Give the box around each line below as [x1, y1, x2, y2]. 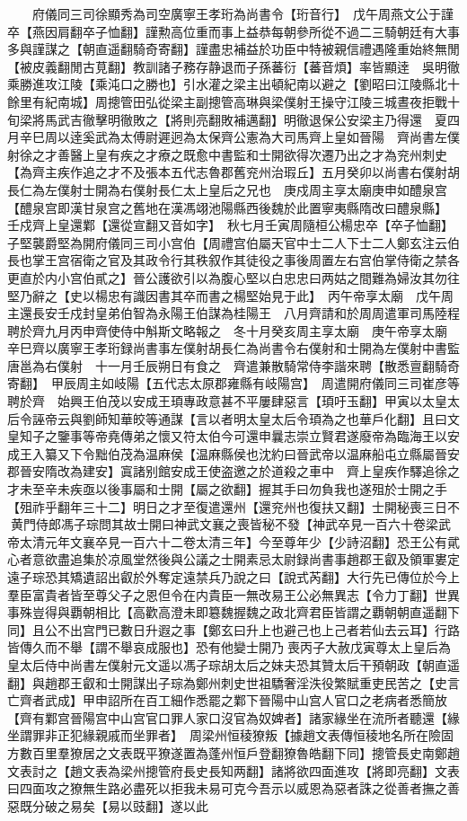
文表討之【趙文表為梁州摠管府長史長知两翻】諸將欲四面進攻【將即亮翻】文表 [7, 761, 460, 780]
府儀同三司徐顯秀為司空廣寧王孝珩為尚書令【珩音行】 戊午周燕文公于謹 [31, 4, 454, 22]
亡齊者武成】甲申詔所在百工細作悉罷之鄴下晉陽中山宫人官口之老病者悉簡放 [7, 691, 447, 710]
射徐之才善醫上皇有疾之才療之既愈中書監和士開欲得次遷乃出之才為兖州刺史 [7, 145, 447, 163]
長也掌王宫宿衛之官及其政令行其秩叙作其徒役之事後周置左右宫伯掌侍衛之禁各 [7, 251, 460, 269]
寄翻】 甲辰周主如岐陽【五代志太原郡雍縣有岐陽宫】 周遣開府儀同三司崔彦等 [7, 374, 460, 393]
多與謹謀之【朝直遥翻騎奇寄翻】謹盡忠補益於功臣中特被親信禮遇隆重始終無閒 [7, 40, 460, 58]
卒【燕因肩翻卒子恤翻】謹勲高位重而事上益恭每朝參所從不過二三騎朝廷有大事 [7, 22, 460, 40]
